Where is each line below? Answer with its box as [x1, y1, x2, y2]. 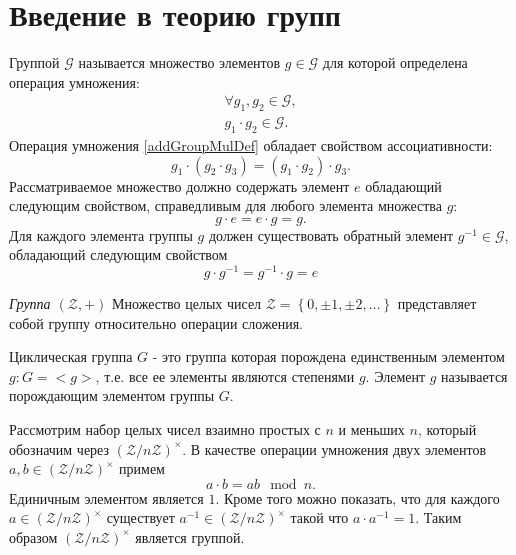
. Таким [415, 507, 462, 528]
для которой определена [322, 52, 468, 73]
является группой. [135, 526, 245, 547]
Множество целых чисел [112, 293, 262, 314]
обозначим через [9, 438, 110, 459]
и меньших [338, 418, 405, 439]
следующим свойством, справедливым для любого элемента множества [9, 195, 442, 216]
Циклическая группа [9, 346, 133, 367]
